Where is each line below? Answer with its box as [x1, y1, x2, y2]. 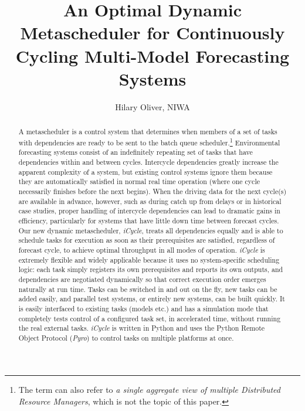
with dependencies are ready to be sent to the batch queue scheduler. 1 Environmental [18, 135, 280, 147]
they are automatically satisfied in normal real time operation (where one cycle [18, 176, 260, 186]
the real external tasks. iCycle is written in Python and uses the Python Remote [18, 323, 265, 333]
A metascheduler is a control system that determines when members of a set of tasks [18, 127, 277, 137]
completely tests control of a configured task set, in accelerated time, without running [18, 313, 281, 323]
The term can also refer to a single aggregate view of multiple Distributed [18, 383, 280, 396]
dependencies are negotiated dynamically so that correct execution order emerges [18, 274, 266, 284]
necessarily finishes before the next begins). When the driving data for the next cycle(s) [18, 186, 287, 196]
